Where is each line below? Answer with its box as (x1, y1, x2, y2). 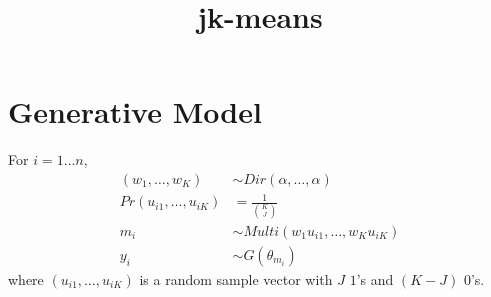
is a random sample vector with (139, 268, 333, 289)
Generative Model (8, 91, 262, 132)
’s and (356, 268, 394, 289)
